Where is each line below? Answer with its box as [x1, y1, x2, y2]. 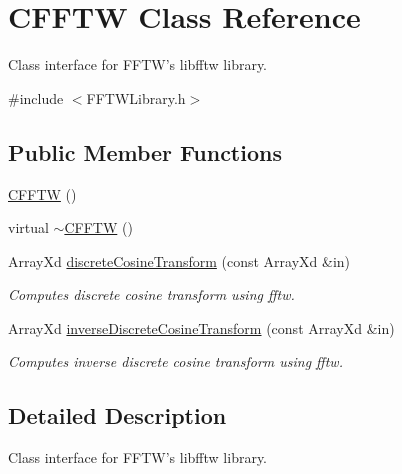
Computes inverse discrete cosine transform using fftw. [8, 351, 343, 372]
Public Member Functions [8, 136, 282, 167]
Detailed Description [8, 400, 227, 431]
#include [8, 87, 64, 108]
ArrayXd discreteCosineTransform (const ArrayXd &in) [8, 250, 351, 271]
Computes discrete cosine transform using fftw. [8, 284, 295, 305]
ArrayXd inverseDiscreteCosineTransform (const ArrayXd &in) [8, 317, 395, 338]
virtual [8, 217, 49, 238]
